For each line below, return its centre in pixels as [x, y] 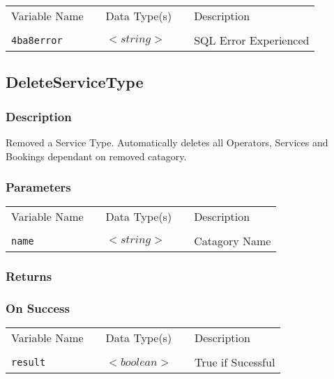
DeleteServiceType [75, 82]
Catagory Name [233, 241]
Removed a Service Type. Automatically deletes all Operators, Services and [167, 142]
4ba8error [37, 40]
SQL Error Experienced [252, 40]
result [29, 362]
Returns [29, 276]
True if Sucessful [235, 362]
